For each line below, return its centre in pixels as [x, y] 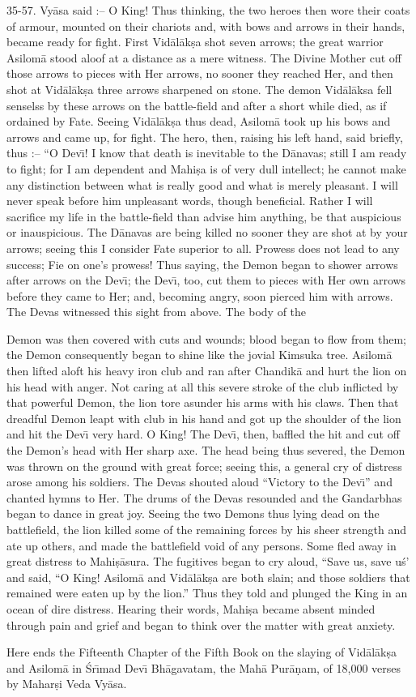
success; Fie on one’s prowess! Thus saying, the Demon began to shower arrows [202, 264]
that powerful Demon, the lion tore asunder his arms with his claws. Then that [203, 402]
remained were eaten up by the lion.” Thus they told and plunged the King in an [207, 593]
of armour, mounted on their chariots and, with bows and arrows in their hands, [206, 26]
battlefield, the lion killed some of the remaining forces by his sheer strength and [207, 529]
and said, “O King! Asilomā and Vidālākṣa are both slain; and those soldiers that [208, 577]
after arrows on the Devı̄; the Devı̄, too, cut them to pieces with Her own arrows [206, 280]
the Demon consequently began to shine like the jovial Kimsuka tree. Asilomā [200, 355]
